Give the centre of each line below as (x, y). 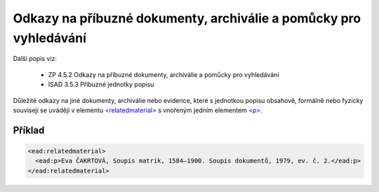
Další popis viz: (35, 59)
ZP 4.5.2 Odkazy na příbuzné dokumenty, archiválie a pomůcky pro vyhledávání (164, 74)
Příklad (29, 130)
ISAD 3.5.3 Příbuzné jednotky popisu (101, 85)
